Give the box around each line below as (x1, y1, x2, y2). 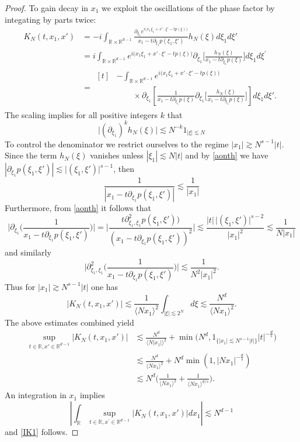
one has (91, 280, 118, 292)
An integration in (5, 389, 67, 401)
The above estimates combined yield (5, 316, 134, 329)
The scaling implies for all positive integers (5, 108, 158, 120)
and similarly (5, 246, 51, 258)
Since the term (5, 149, 57, 161)
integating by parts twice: (5, 13, 96, 25)
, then (113, 163, 135, 175)
